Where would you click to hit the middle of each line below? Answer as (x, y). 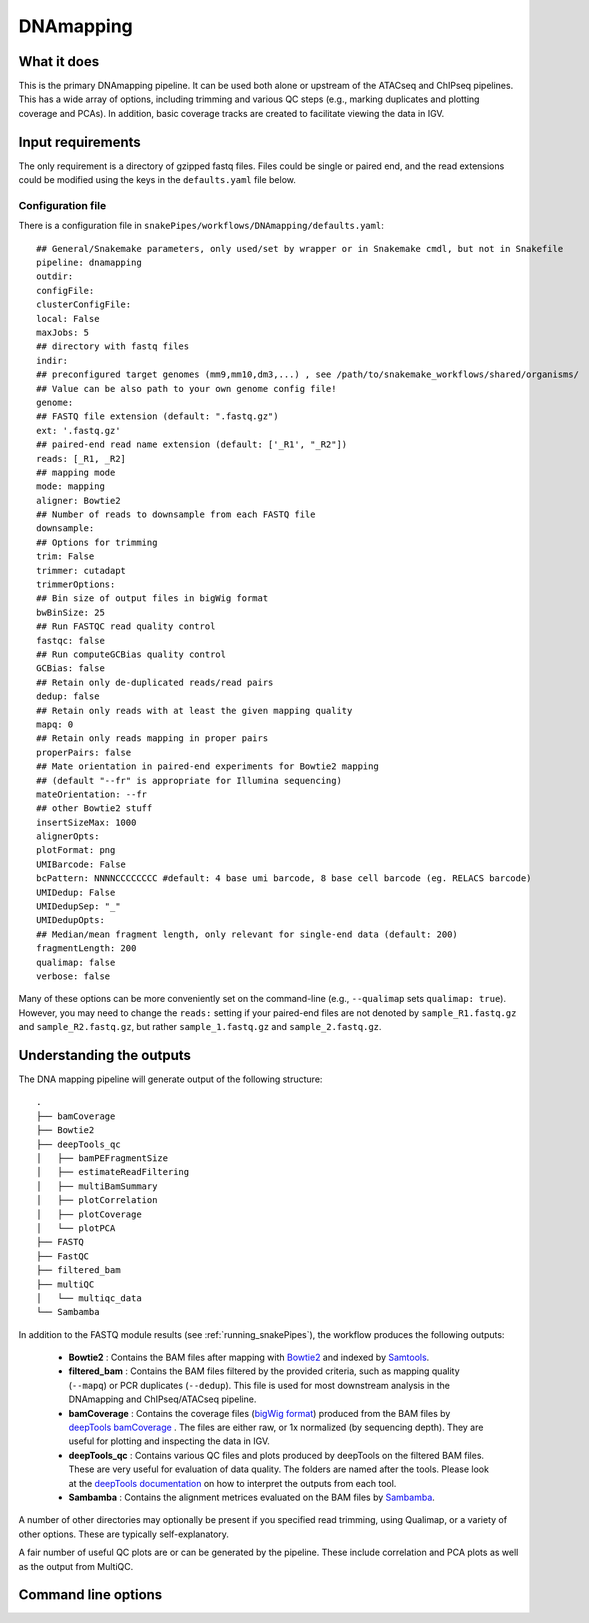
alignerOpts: (68, 836)
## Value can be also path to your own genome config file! (186, 388)
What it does (59, 61)
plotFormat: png (76, 850)
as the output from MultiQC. (76, 1566)
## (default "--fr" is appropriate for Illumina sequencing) (189, 780)
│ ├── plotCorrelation (97, 1200)
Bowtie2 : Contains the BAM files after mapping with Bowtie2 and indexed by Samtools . (249, 1357)
